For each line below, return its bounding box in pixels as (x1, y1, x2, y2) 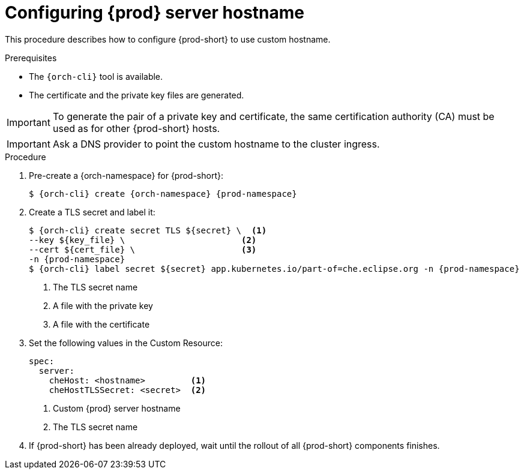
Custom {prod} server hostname (53, 403, 181, 413)
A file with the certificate (53, 319, 150, 329)
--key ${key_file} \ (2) (29, 235, 257, 245)
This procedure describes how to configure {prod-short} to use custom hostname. (5, 34, 331, 44)
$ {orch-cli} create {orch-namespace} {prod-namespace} (29, 188, 297, 199)
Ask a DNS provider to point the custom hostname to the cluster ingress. (52, 137, 380, 150)
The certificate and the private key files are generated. (29, 89, 244, 100)
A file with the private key (53, 300, 153, 311)
